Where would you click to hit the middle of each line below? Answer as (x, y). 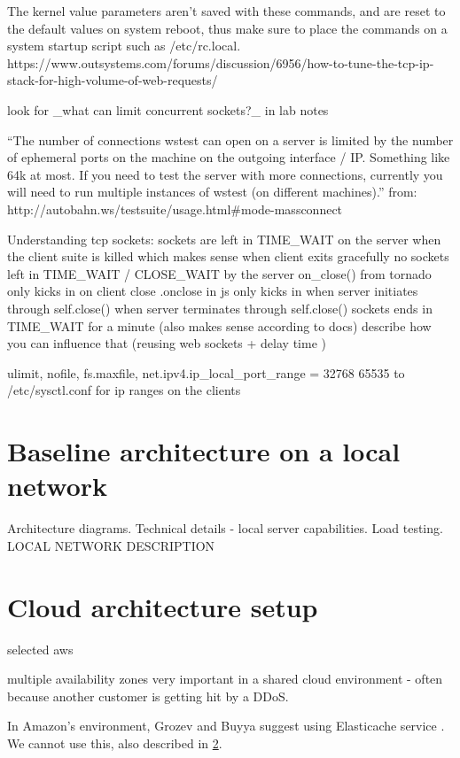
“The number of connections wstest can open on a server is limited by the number (230, 139)
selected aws (40, 649)
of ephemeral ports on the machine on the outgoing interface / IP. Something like (229, 157)
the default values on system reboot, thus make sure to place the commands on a (227, 28)
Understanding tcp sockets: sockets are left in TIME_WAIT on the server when (224, 239)
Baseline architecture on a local (204, 451)
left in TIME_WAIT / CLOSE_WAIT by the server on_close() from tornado (219, 273)
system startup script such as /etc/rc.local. (124, 46)
